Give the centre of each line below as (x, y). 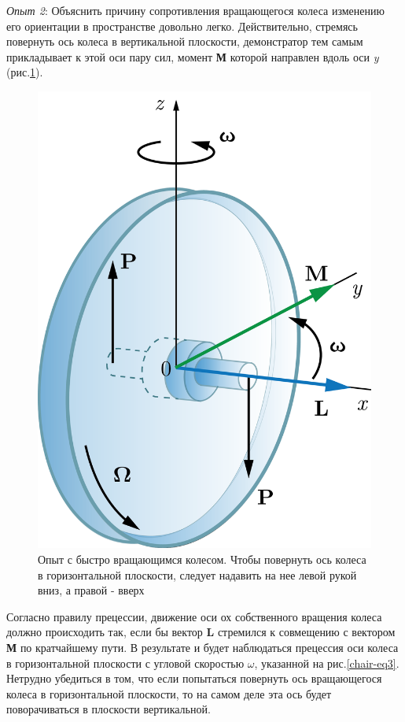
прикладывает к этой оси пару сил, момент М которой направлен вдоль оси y (193, 56)
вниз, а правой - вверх (91, 590)
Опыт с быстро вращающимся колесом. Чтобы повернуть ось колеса (202, 559)
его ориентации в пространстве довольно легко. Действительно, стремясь (182, 26)
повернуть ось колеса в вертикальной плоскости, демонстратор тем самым (185, 41)
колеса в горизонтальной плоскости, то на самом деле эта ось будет (169, 693)
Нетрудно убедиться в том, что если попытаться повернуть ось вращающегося (194, 678)
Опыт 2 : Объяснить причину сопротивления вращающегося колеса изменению (195, 10)
